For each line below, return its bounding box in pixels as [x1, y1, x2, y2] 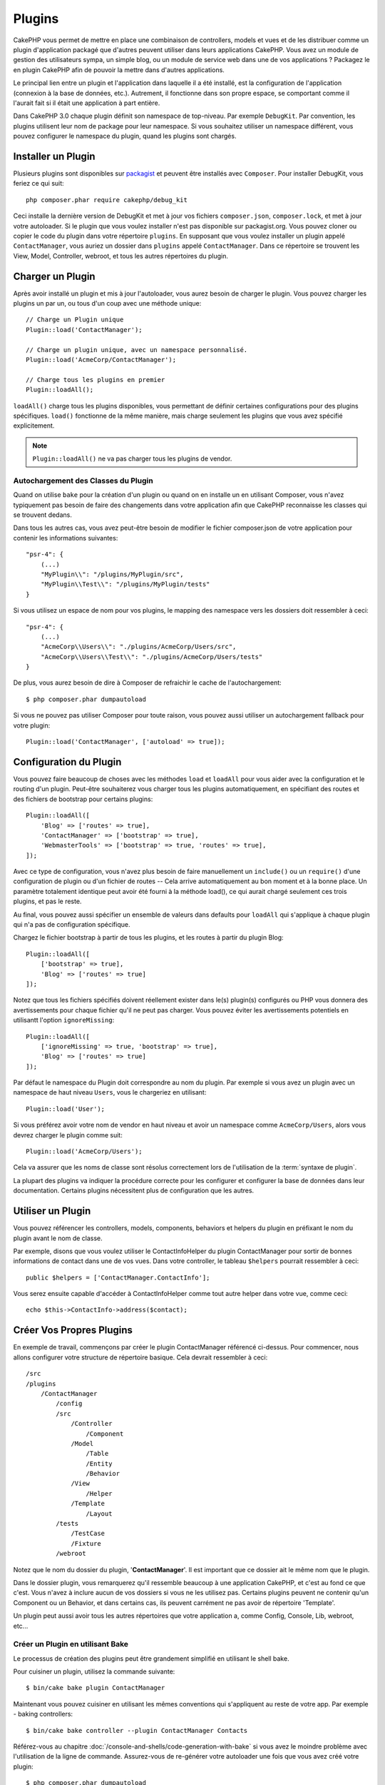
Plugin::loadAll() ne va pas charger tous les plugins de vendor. [32, 454, 232, 463]
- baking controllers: [13, 1710, 73, 1719]
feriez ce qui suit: [13, 179, 64, 188]
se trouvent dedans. [13, 511, 73, 519]
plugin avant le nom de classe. [13, 1234, 103, 1242]
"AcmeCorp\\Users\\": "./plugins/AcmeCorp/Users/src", [40, 643, 237, 651]
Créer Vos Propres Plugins [13, 1324, 133, 1337]
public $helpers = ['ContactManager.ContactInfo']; [26, 1273, 210, 1282]
